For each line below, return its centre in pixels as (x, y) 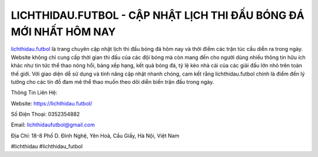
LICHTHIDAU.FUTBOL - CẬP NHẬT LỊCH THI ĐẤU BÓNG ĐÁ (158, 15)
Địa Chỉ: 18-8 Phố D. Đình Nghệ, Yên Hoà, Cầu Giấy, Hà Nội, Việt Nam (95, 135)
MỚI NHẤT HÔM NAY (63, 32)
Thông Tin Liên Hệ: (34, 93)
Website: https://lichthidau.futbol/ (52, 103)
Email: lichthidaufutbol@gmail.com (53, 125)
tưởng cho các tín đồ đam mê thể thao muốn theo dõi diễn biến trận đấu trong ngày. (112, 81)
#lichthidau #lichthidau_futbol (47, 146)
